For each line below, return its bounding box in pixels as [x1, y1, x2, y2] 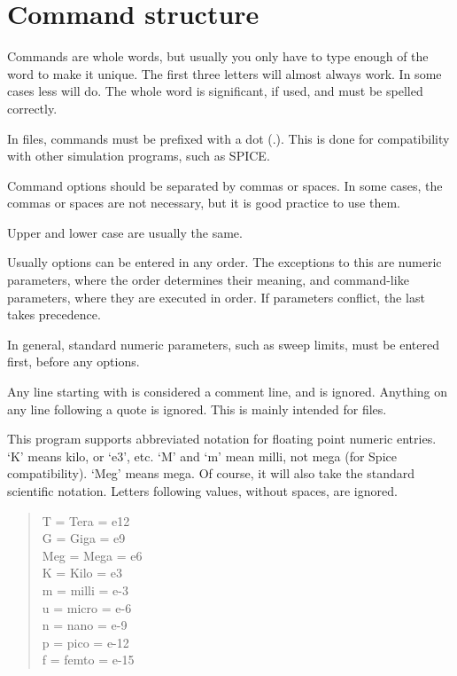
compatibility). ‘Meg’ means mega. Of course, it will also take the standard [7, 464, 415, 483]
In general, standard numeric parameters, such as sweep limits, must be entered [7, 334, 439, 353]
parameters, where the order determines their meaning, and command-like [7, 271, 409, 289]
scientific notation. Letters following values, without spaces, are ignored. [7, 482, 398, 499]
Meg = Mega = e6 [42, 546, 143, 564]
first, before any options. [7, 352, 140, 371]
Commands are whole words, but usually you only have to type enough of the [7, 47, 429, 66]
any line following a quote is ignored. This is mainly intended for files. [7, 399, 387, 418]
